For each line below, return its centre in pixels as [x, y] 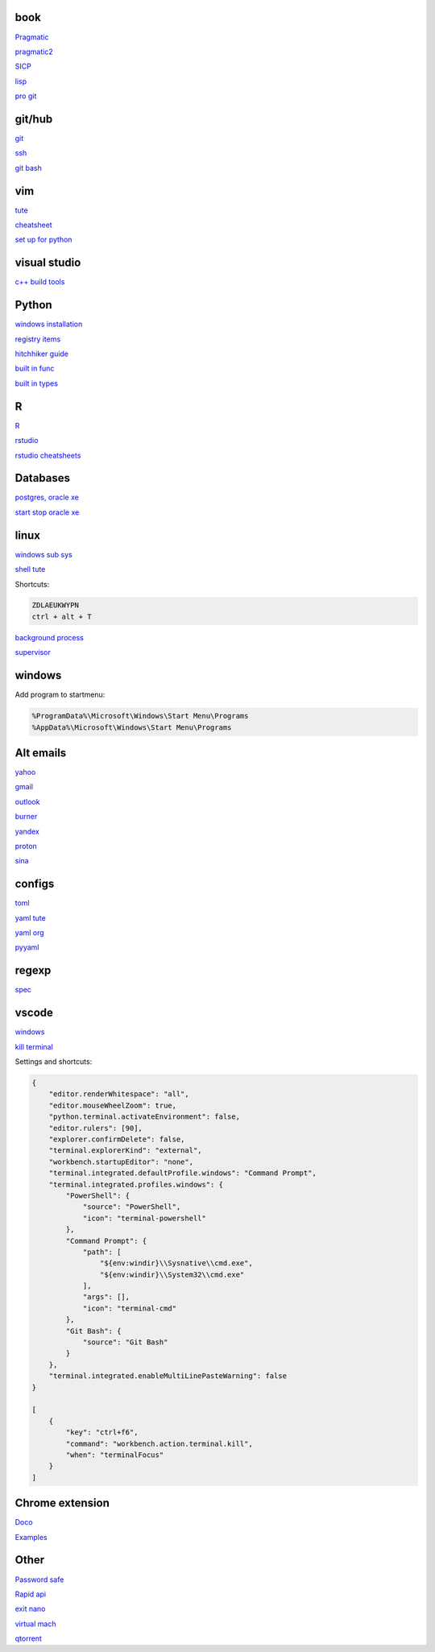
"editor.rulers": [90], [95, 1128]
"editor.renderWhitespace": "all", [119, 1094]
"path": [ [102, 1252]
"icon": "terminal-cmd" [130, 1308]
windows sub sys [43, 554]
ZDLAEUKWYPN [56, 605]
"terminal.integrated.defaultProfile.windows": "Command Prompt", [183, 1173]
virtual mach [35, 1624]
